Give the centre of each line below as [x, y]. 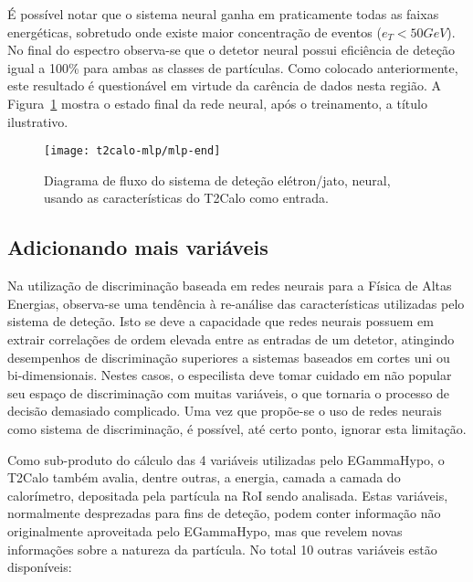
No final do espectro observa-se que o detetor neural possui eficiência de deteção [231, 50]
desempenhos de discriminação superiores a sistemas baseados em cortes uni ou [229, 357]
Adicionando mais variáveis [138, 247]
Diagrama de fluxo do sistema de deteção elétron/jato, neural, [217, 180]
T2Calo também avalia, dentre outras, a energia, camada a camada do [204, 477]
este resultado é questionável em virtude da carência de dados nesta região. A [224, 85]
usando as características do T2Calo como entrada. [186, 198]
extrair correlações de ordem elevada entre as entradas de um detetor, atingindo [231, 339]
